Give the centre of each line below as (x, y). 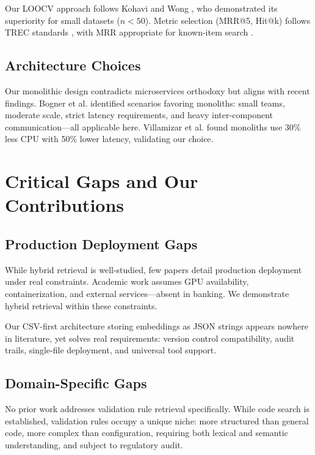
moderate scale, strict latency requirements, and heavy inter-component (139, 115)
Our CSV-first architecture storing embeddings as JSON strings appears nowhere (157, 326)
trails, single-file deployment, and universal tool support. (111, 350)
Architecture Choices (73, 65)
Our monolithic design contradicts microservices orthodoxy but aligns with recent (157, 90)
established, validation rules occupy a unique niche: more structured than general (157, 420)
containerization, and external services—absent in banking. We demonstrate (147, 293)
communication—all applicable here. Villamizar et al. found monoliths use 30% (153, 126)
